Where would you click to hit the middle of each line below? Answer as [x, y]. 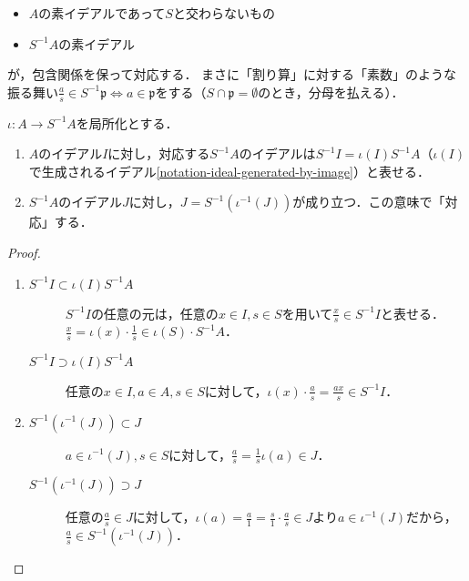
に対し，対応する [159, 153]
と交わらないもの [224, 13]
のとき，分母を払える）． [331, 92]
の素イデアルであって [102, 13]
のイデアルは [277, 153]
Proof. [24, 252]
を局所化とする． [127, 122]
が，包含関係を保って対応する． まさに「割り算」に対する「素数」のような [232, 74]
